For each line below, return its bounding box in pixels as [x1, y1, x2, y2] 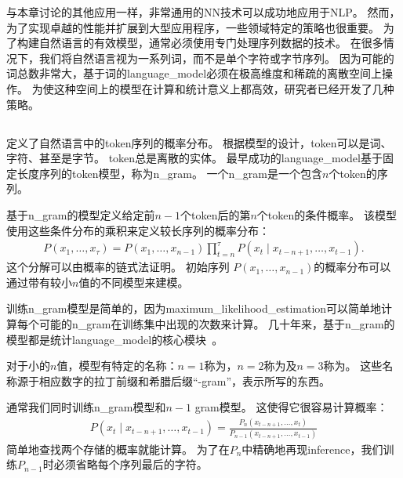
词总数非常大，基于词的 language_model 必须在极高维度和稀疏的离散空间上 [6, 65, 383, 81]
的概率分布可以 [314, 259, 391, 275]
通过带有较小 [6, 273, 72, 290]
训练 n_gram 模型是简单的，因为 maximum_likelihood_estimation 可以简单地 [6, 300, 382, 317]
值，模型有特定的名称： [56, 357, 178, 374]
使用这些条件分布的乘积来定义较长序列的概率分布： [6, 222, 270, 238]
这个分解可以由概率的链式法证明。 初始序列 [6, 259, 230, 275]
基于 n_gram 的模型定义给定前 [6, 206, 155, 223]
